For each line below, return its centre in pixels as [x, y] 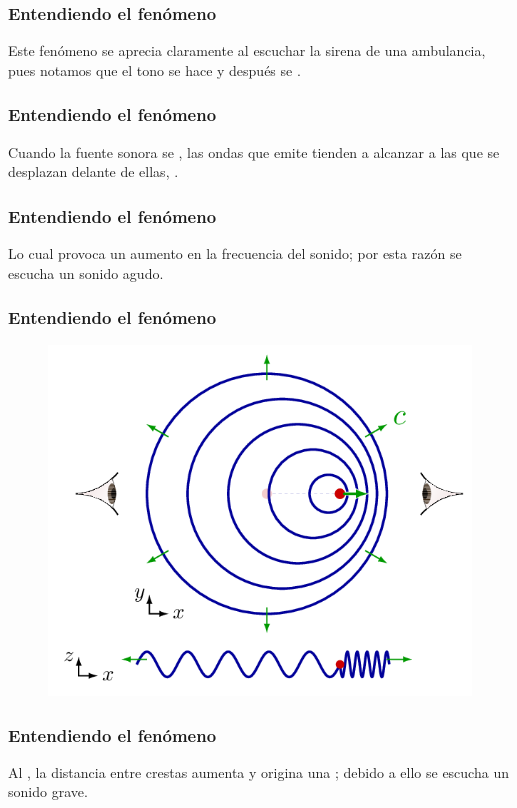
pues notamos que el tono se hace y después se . [154, 69]
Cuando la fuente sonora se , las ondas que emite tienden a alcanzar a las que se [254, 151]
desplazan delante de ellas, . [93, 171]
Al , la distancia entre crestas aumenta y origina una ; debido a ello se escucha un [258, 771]
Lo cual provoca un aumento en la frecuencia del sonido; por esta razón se [235, 253]
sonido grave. [48, 791]
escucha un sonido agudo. [86, 272]
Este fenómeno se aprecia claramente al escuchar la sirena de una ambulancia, [247, 50]
